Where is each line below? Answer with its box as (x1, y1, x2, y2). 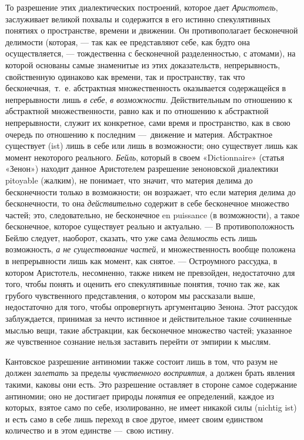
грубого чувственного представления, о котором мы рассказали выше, (5, 289, 256, 301)
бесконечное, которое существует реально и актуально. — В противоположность (5, 220, 295, 232)
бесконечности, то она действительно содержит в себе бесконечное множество (5, 197, 289, 209)
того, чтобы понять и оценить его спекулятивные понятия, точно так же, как (5, 278, 280, 290)
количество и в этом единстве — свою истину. (5, 424, 174, 436)
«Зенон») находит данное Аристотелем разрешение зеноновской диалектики (5, 162, 279, 175)
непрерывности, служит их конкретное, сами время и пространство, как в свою (5, 116, 290, 128)
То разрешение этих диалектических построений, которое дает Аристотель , (5, 1, 278, 13)
